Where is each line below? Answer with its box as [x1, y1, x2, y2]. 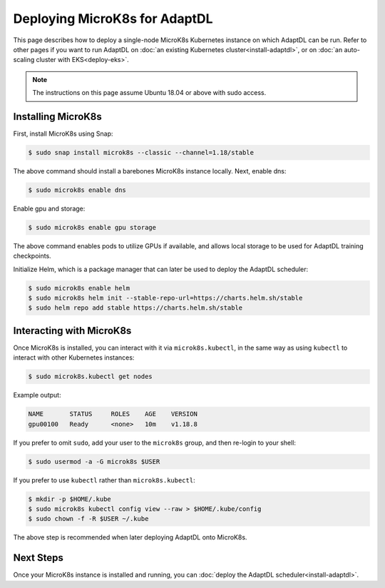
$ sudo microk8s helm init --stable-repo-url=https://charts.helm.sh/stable [28, 294, 303, 303]
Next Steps [13, 552, 63, 564]
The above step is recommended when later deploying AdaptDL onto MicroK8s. [13, 533, 247, 542]
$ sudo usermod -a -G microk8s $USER [28, 457, 160, 465]
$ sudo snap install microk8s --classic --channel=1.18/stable [28, 148, 255, 156]
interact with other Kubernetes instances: [13, 353, 135, 362]
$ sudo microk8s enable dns [28, 186, 126, 194]
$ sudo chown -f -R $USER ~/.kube [28, 514, 149, 523]
